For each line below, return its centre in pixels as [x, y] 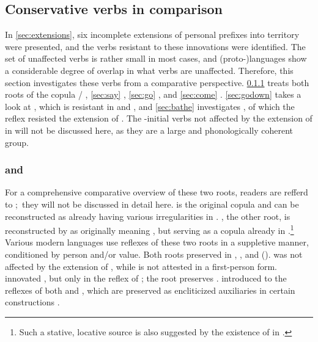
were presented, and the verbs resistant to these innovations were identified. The [155, 46]
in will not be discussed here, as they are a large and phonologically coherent [149, 130]
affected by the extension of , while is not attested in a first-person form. [141, 266]
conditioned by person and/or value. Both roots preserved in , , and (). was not [154, 254]
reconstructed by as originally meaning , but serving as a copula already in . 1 [150, 229]
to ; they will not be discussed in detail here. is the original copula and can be [152, 204]
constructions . [32, 302]
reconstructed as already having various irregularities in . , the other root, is [148, 216]
